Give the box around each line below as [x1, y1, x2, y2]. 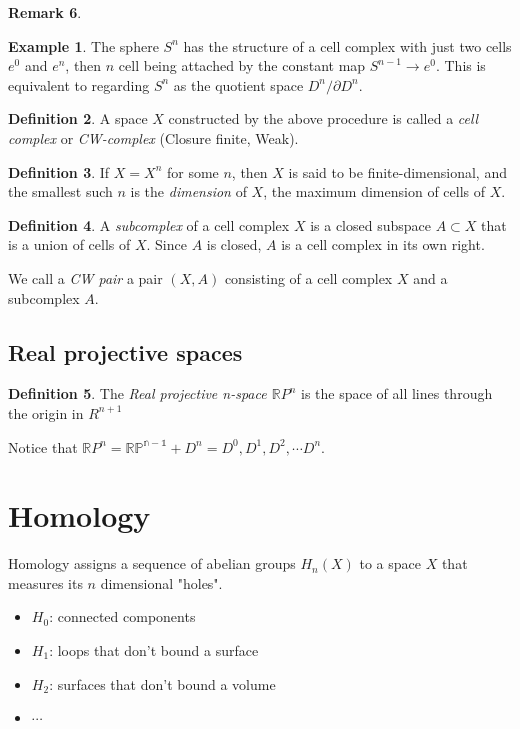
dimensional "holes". [100, 572, 223, 593]
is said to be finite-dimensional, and [288, 161, 507, 182]
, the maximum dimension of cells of [263, 181, 486, 202]
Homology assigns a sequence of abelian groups [8, 553, 296, 574]
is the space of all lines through [300, 383, 493, 404]
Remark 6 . [8, 2, 82, 22]
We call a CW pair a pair [8, 267, 163, 288]
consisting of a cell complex [224, 267, 393, 288]
